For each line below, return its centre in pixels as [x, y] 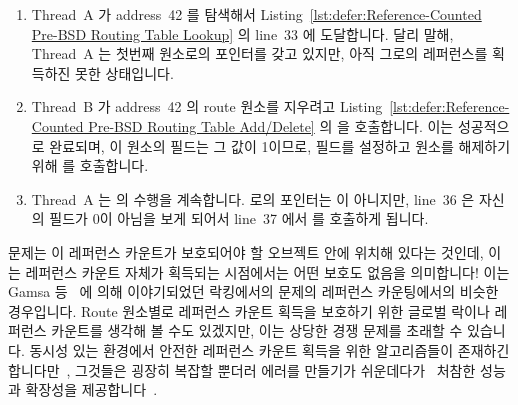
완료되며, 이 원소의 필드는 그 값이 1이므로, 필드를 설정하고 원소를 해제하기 [280, 145]
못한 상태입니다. [124, 72]
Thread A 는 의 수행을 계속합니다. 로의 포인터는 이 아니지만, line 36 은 [253, 198]
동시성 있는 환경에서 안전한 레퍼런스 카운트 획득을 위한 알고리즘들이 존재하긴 [269, 349]
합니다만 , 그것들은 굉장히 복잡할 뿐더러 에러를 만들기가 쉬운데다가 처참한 [242, 369]
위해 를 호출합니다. [90, 165]
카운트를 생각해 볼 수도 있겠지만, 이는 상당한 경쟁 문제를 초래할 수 [257, 330]
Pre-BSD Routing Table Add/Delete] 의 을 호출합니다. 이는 [271, 125]
